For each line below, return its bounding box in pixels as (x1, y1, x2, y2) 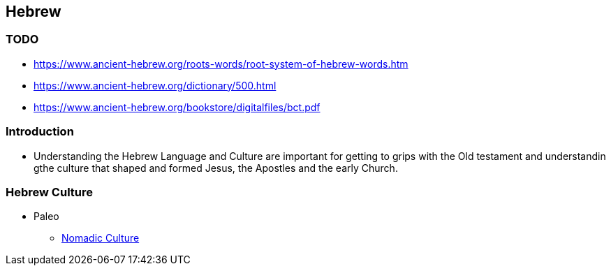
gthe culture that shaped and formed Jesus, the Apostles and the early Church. (34, 161, 398, 174)
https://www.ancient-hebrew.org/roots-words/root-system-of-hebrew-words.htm (34, 57, 408, 70)
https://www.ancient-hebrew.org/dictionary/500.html (34, 79, 277, 91)
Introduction (6, 124, 74, 139)
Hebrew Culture (6, 184, 93, 199)
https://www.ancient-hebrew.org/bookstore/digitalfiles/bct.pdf (34, 101, 321, 113)
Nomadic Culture (61, 232, 140, 244)
